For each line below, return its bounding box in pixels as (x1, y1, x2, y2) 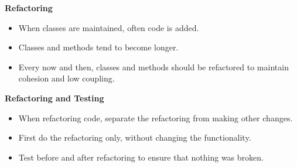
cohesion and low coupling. (18, 72, 115, 84)
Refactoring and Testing (5, 91, 104, 104)
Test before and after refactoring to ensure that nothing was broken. (18, 151, 264, 163)
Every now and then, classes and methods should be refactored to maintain (18, 60, 289, 73)
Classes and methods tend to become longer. (18, 41, 179, 53)
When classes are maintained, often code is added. (18, 21, 199, 33)
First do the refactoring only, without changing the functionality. (18, 131, 251, 144)
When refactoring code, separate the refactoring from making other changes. (18, 111, 293, 124)
